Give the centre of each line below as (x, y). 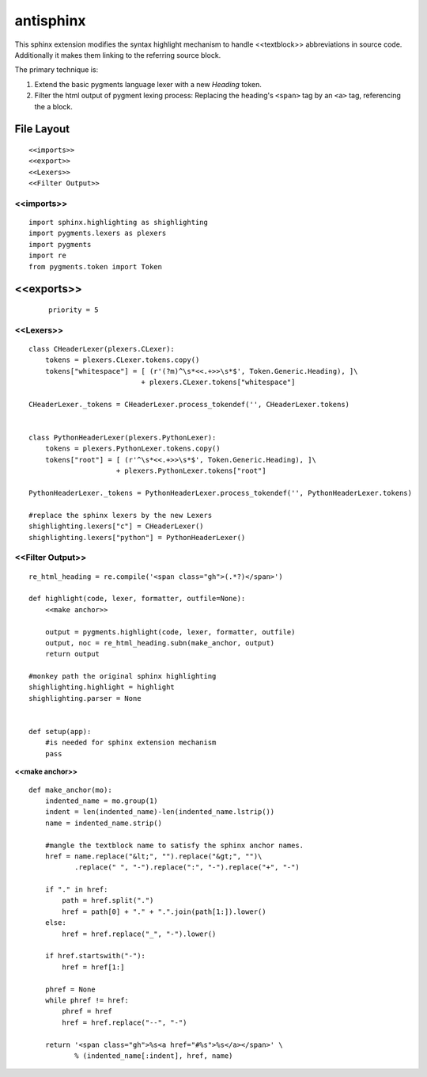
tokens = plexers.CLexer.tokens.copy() (122, 360)
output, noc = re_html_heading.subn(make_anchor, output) (160, 643)
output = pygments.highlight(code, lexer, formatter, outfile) (170, 632)
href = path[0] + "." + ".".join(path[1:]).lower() (164, 911)
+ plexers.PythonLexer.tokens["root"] (191, 471)
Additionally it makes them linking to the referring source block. (118, 55)
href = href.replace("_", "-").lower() (139, 934)
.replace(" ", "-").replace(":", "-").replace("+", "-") (187, 868)
